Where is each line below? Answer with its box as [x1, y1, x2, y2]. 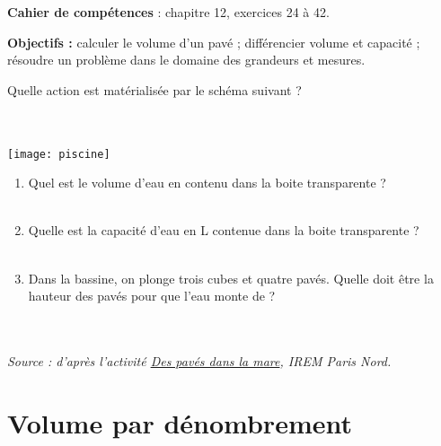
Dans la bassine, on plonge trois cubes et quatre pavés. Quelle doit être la [28, 268, 434, 287]
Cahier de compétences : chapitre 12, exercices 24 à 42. [7, 3, 330, 21]
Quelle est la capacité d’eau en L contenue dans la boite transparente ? [28, 221, 419, 240]
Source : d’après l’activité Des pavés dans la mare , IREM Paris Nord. [7, 351, 392, 370]
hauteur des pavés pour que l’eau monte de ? [28, 286, 276, 305]
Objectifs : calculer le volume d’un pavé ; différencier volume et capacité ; [7, 32, 420, 51]
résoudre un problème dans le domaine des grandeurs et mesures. [7, 50, 366, 69]
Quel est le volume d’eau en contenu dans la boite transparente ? [28, 173, 386, 192]
